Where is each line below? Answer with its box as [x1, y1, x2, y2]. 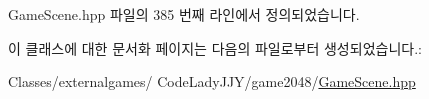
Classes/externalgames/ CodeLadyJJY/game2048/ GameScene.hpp [8, 71, 416, 92]
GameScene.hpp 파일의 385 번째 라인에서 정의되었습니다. [8, 4, 360, 24]
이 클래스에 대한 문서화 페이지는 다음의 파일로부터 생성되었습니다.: [8, 37, 422, 58]
